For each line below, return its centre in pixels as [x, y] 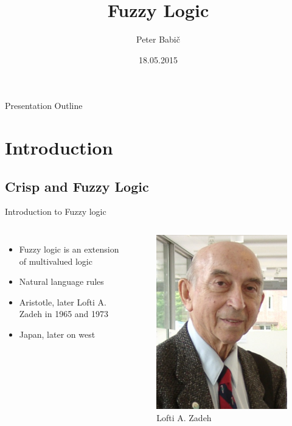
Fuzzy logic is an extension [69, 249]
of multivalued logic [56, 261]
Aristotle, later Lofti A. [63, 302]
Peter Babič [158, 39]
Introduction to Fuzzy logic [56, 211]
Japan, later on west [57, 334]
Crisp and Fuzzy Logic [77, 186]
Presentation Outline [44, 106]
